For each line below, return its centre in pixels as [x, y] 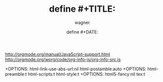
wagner [82, 22]
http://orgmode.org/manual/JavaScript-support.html [58, 54]
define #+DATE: [82, 32]
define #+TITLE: [82, 9]
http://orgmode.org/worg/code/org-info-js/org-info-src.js [63, 59]
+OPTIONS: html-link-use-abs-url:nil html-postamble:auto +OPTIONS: [76, 69]
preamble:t [16, 74]
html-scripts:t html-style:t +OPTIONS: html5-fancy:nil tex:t [86, 74]
